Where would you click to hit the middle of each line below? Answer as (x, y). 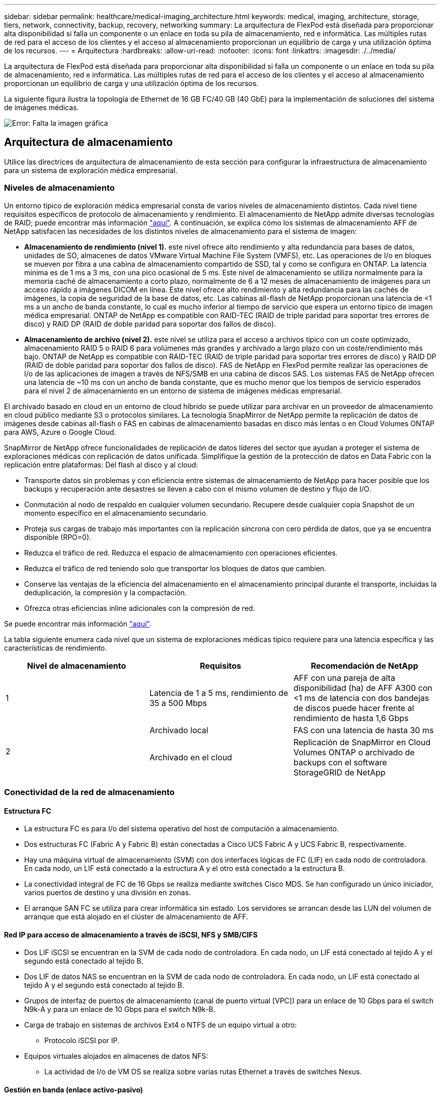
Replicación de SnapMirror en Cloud (362, 742)
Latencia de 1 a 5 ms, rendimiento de (219, 693)
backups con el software (340, 762)
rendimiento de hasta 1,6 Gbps (351, 718)
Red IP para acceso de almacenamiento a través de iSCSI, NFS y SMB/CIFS (131, 934)
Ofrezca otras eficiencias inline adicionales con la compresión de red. (140, 608)
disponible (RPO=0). (58, 537)
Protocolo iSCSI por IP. (82, 1041)
